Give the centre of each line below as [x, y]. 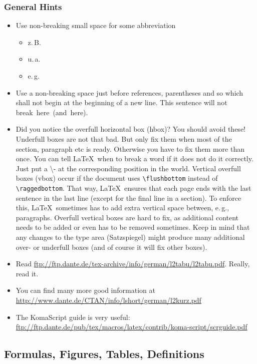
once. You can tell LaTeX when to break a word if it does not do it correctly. [135, 158]
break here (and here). [52, 112]
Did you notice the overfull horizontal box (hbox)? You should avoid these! [131, 129]
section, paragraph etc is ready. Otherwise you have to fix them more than [130, 148]
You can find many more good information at [85, 290]
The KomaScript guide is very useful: [73, 317]
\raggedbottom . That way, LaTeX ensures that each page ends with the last [134, 188]
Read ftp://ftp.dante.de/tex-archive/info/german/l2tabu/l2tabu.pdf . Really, [133, 264]
